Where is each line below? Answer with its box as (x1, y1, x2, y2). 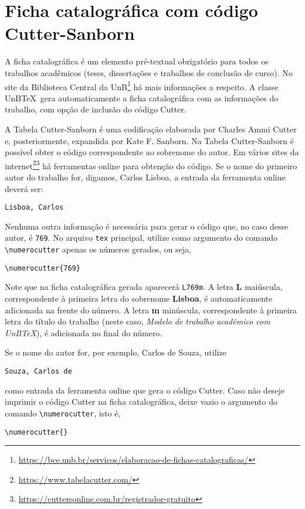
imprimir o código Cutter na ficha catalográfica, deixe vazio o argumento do (5, 395, 277, 408)
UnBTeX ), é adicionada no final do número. (5, 326, 162, 339)
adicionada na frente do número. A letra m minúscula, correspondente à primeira (5, 303, 297, 316)
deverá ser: (5, 182, 43, 194)
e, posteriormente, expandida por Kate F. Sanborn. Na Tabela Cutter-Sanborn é (5, 134, 294, 146)
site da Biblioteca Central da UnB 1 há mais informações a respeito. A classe (5, 78, 279, 93)
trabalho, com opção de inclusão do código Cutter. (5, 103, 187, 115)
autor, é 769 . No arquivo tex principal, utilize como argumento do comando (5, 231, 278, 244)
